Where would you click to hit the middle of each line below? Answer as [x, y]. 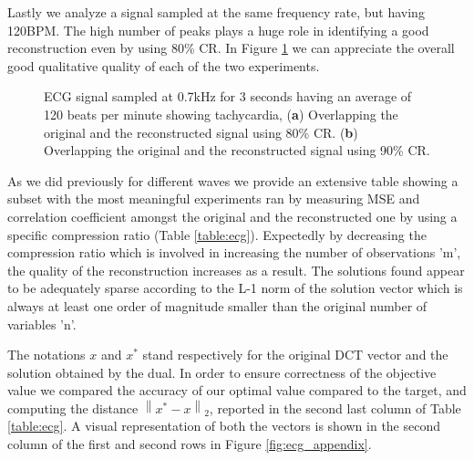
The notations [46, 355]
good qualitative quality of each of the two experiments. [164, 65]
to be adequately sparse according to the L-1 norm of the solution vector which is [235, 288]
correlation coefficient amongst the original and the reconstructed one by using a [232, 216]
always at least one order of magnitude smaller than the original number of [217, 305]
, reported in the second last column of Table [335, 408]
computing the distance [73, 408]
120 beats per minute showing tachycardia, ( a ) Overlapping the [221, 114]
